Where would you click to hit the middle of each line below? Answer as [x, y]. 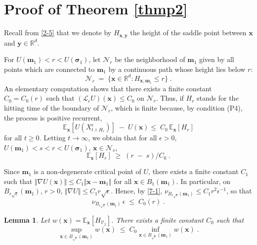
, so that [239, 191]
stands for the [218, 98]
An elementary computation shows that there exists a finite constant [108, 88]
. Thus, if [170, 98]
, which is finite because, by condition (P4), [177, 107]
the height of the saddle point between [188, 32]
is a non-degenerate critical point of [87, 171]
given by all [216, 59]
